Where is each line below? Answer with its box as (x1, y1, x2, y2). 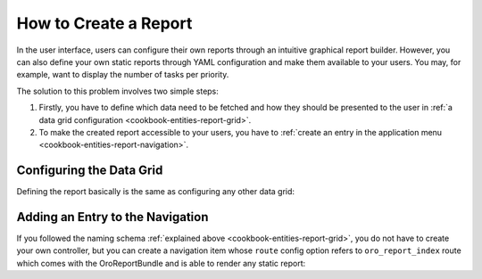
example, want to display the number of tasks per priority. (16, 70, 229, 80)
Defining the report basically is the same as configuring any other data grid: (16, 186, 295, 197)
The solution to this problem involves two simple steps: (16, 86, 219, 96)
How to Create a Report (16, 13, 193, 33)
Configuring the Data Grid (16, 163, 163, 178)
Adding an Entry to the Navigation (16, 209, 209, 225)
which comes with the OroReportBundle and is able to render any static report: (16, 258, 306, 268)
